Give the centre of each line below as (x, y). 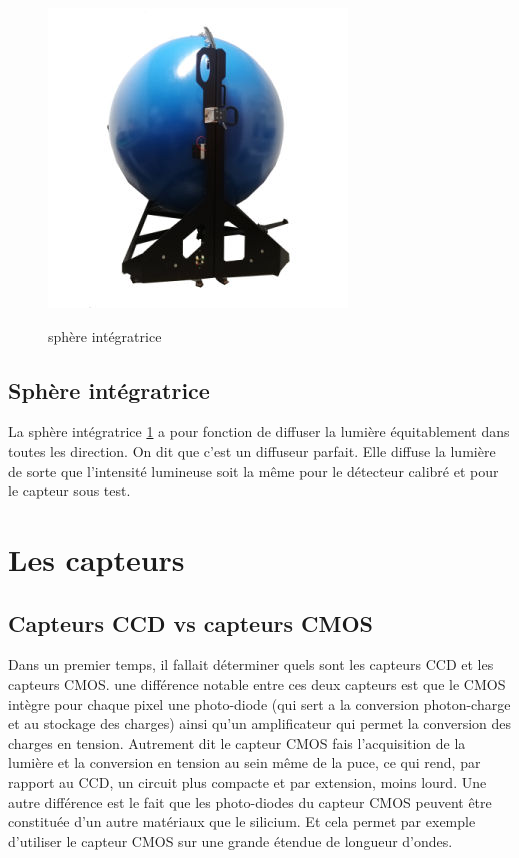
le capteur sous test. (69, 490)
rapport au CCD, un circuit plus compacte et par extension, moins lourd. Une (247, 781)
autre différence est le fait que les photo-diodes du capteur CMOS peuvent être (250, 801)
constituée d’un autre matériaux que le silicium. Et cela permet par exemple (242, 821)
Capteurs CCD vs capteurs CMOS (191, 622)
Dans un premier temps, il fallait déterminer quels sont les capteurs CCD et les (251, 664)
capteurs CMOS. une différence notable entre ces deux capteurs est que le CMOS (257, 683)
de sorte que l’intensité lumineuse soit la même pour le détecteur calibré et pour (253, 470)
